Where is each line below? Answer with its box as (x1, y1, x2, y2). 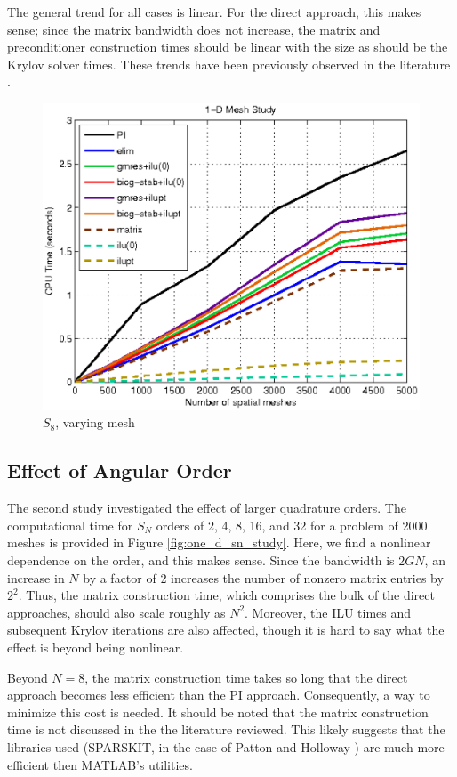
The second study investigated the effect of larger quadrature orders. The (7, 498, 406, 517)
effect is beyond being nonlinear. (7, 638, 184, 657)
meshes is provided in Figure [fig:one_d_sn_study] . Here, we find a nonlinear (7, 533, 431, 552)
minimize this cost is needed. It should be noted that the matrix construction (7, 702, 429, 721)
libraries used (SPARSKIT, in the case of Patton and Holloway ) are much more (7, 737, 445, 756)
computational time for (7, 515, 133, 534)
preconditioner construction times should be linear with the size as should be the (7, 37, 448, 56)
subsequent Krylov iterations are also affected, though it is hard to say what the (7, 620, 445, 639)
